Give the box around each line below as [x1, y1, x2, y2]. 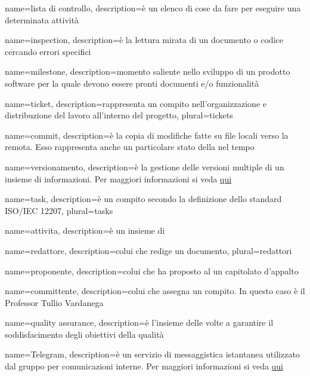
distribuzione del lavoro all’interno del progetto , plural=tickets [5, 109, 233, 121]
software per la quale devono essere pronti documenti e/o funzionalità [5, 77, 259, 89]
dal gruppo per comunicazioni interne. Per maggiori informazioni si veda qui [5, 360, 283, 372]
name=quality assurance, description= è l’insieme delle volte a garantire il [5, 316, 274, 329]
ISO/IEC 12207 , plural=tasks [5, 204, 113, 216]
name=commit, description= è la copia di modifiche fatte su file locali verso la [5, 129, 289, 141]
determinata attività [5, 13, 79, 26]
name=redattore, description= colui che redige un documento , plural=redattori [5, 244, 292, 256]
